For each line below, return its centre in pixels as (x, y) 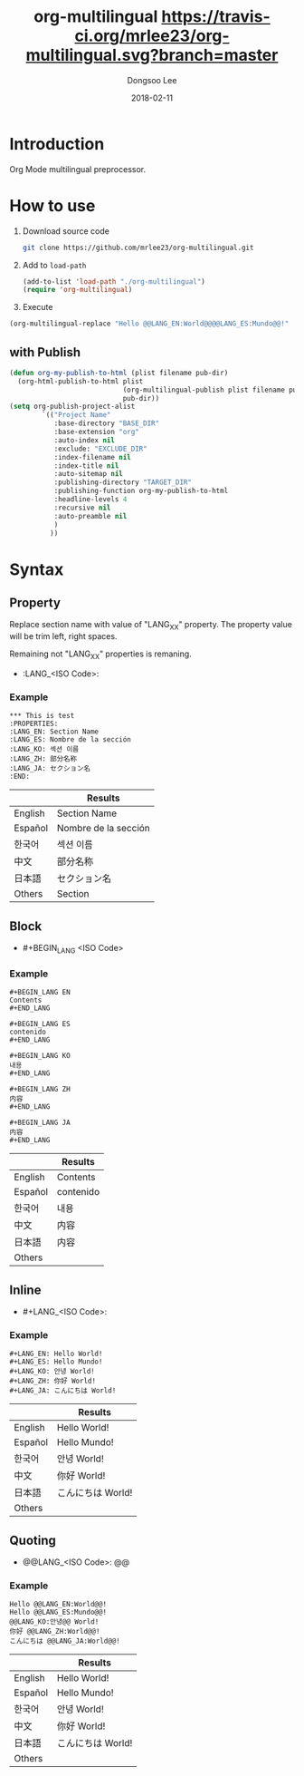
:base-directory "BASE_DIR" (107, 423)
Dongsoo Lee (152, 80)
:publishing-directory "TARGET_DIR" (123, 482)
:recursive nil (82, 508)
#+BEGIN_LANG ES (40, 1024)
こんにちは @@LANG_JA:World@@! (65, 1641)
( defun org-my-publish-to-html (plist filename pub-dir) (119, 373)
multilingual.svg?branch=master (152, 55)
